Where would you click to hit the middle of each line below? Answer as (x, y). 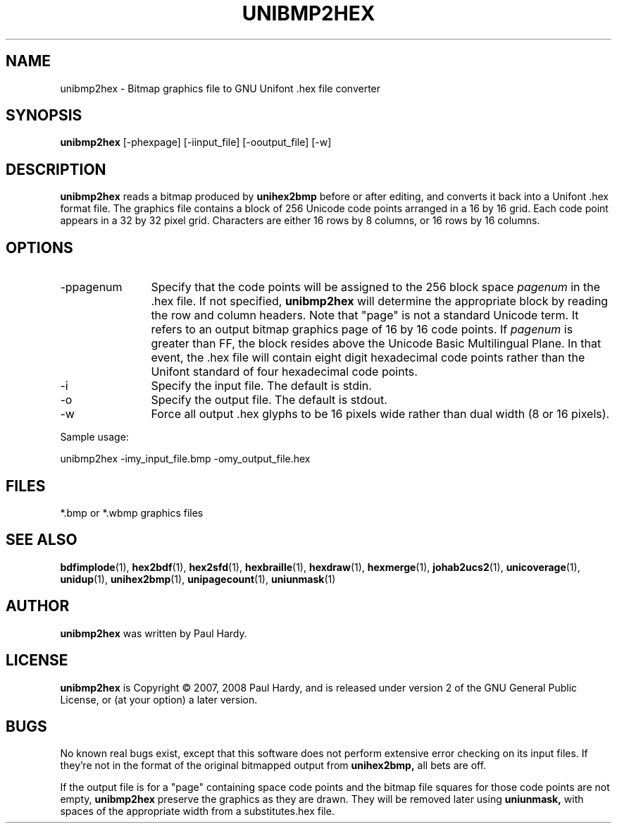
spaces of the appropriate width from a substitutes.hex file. (197, 811)
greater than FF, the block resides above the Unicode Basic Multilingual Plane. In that (376, 344)
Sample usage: (94, 437)
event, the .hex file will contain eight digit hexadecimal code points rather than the (368, 358)
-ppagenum (91, 287)
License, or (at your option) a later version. (159, 699)
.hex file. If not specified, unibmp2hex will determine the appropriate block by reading (380, 301)
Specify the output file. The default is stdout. (269, 400)
